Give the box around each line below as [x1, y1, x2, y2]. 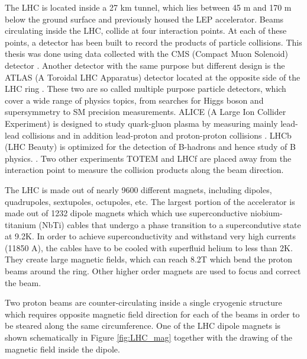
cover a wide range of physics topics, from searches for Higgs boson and [5, 94, 264, 106]
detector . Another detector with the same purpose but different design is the [5, 59, 285, 71]
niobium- [250, 207, 283, 219]
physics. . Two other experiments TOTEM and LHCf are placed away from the [5, 152, 292, 164]
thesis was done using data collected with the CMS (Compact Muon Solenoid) [5, 47, 289, 60]
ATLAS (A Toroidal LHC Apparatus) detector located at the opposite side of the [5, 70, 300, 83]
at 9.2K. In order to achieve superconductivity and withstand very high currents [5, 230, 296, 242]
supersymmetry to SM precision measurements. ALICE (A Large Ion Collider [5, 105, 286, 118]
